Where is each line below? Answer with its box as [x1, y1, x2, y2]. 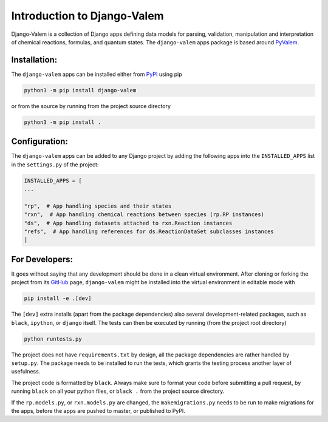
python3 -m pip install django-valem [24, 87, 137, 94]
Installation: [11, 55, 58, 65]
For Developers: [11, 254, 73, 264]
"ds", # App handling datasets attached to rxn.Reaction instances [24, 219, 233, 226]
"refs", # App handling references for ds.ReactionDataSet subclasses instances [24, 228, 275, 235]
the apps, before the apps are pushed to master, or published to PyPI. [11, 407, 185, 414]
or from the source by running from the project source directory [11, 102, 171, 109]
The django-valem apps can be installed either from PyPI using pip [11, 70, 182, 78]
